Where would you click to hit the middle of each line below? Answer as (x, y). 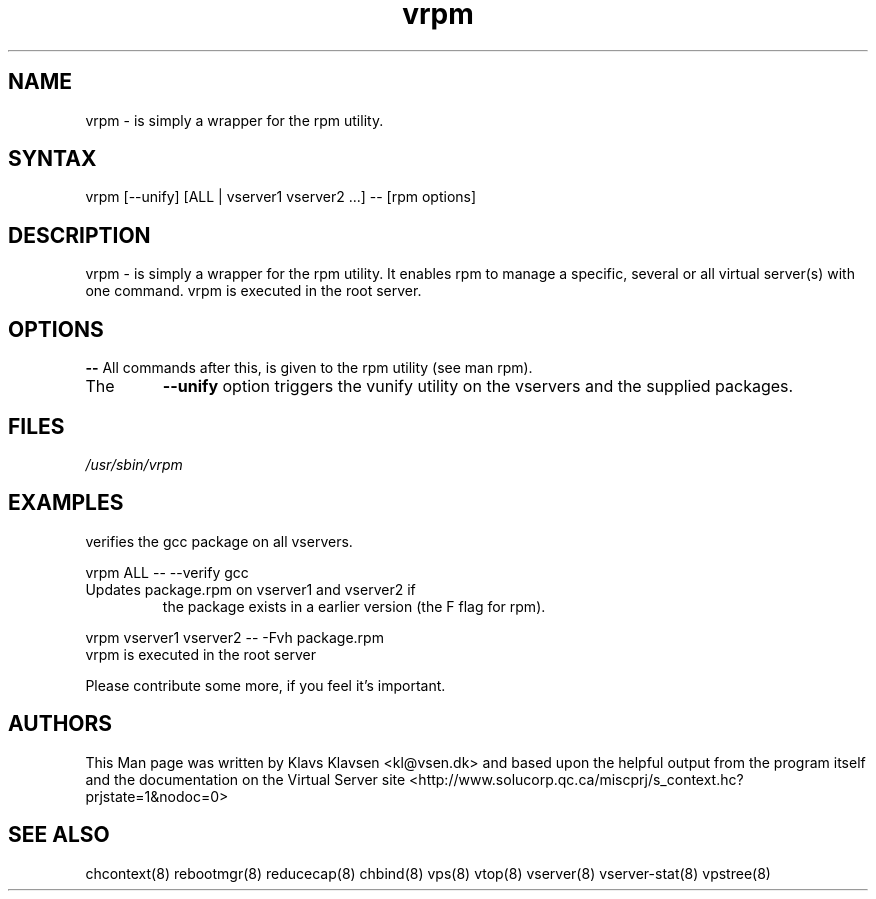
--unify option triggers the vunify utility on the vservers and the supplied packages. (478, 386)
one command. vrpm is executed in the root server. (253, 291)
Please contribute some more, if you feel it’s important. (265, 685)
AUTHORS (60, 724)
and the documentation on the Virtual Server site (245, 779)
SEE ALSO (59, 835)
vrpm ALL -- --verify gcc (167, 572)
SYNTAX (52, 159)
